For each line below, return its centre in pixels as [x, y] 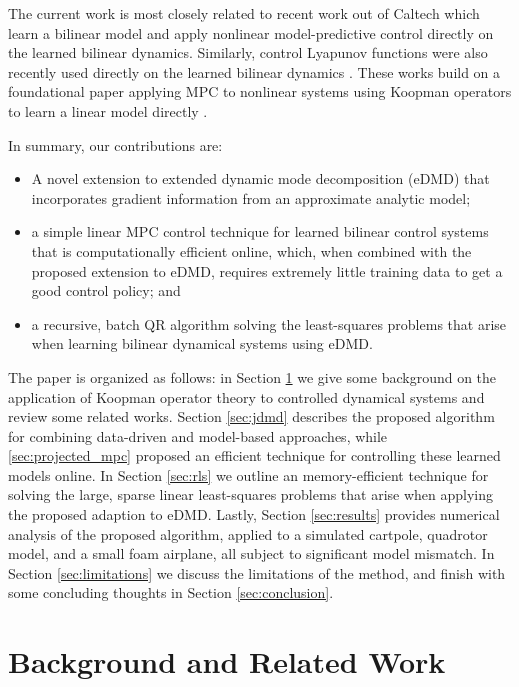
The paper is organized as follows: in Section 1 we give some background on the [252, 376]
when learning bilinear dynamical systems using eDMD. [202, 343]
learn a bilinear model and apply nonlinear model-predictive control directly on [251, 32]
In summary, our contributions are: [115, 144]
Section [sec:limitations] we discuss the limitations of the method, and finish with [257, 572]
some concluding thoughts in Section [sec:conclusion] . [171, 592]
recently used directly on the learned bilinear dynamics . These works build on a [254, 71]
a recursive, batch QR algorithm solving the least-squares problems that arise [269, 323]
